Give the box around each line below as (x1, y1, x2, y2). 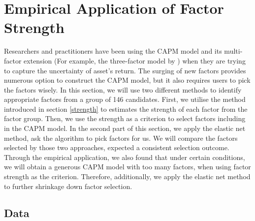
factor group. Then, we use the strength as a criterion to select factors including (4, 113, 246, 124)
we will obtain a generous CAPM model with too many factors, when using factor (4, 161, 251, 172)
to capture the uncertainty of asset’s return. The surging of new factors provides (4, 65, 246, 75)
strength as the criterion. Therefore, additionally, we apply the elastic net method (4, 171, 251, 182)
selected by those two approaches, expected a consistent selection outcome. (4, 142, 229, 153)
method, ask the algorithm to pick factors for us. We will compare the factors (4, 132, 238, 143)
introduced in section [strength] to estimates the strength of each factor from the (4, 103, 248, 114)
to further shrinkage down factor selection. (4, 181, 132, 191)
